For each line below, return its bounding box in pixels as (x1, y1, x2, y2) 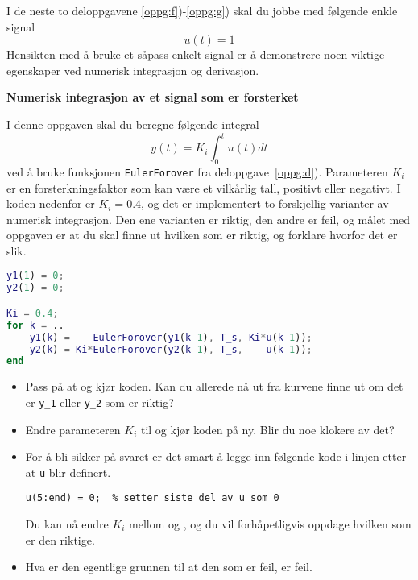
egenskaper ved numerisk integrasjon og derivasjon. (6, 61, 259, 78)
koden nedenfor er (6, 195, 95, 212)
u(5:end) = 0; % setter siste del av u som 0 (25, 492, 279, 504)
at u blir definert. (25, 463, 111, 480)
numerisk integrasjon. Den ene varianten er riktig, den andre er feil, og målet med (6, 210, 411, 227)
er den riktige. (25, 531, 95, 548)
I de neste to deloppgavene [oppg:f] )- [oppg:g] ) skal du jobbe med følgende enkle (6, 2, 398, 19)
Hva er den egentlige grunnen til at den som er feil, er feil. (25, 558, 312, 575)
